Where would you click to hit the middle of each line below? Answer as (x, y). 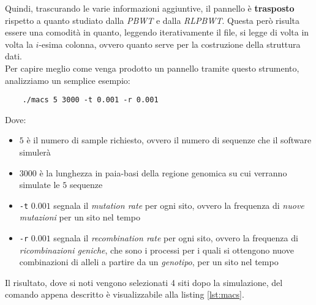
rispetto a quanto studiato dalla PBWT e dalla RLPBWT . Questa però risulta (152, 20)
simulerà (35, 152)
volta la (19, 44)
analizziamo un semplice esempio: (68, 80)
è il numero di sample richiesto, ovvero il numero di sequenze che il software (169, 140)
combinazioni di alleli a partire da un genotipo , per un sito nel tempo (149, 262)
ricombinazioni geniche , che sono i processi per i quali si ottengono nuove (156, 250)
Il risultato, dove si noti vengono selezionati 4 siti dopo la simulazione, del (144, 282)
